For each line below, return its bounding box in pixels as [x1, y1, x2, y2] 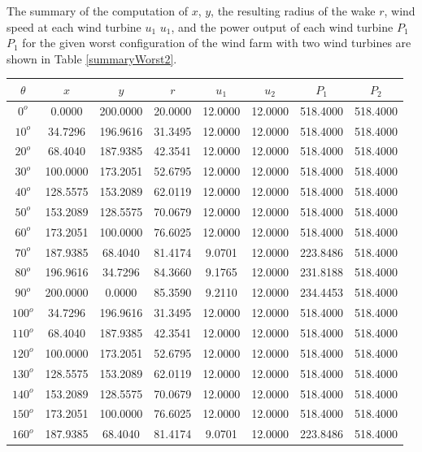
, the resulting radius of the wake [211, 2, 376, 19]
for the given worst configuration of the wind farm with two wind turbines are [22, 34, 411, 51]
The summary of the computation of [7, 2, 188, 19]
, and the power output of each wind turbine [171, 18, 394, 35]
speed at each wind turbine [7, 18, 141, 35]
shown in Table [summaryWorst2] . [7, 50, 177, 67]
